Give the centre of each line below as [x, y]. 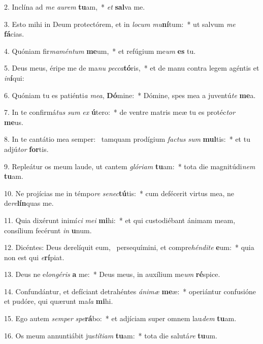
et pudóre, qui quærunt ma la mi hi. [59, 301]
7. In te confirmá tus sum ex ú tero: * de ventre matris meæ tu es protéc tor [120, 112]
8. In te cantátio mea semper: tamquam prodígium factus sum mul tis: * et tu [127, 139]
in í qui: [14, 77]
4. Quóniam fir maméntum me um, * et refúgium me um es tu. [100, 51]
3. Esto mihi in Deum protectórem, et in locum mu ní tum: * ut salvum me [120, 24]
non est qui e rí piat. [34, 257]
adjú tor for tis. [26, 149]
